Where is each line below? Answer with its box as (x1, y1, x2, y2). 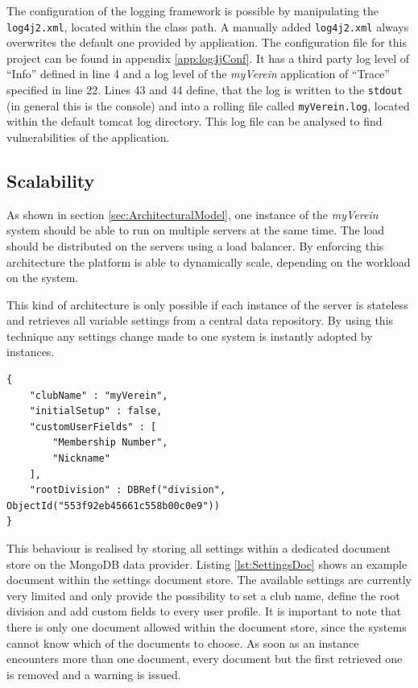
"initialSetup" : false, (29, 405, 163, 417)
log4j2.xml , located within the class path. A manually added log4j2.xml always (6, 18, 409, 35)
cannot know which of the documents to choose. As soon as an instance (6, 634, 359, 651)
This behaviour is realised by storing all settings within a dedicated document (6, 540, 391, 557)
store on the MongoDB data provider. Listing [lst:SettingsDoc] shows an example (6, 555, 408, 572)
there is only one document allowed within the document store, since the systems (6, 618, 407, 635)
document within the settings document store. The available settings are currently (6, 571, 412, 588)
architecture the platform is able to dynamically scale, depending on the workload (6, 253, 411, 270)
